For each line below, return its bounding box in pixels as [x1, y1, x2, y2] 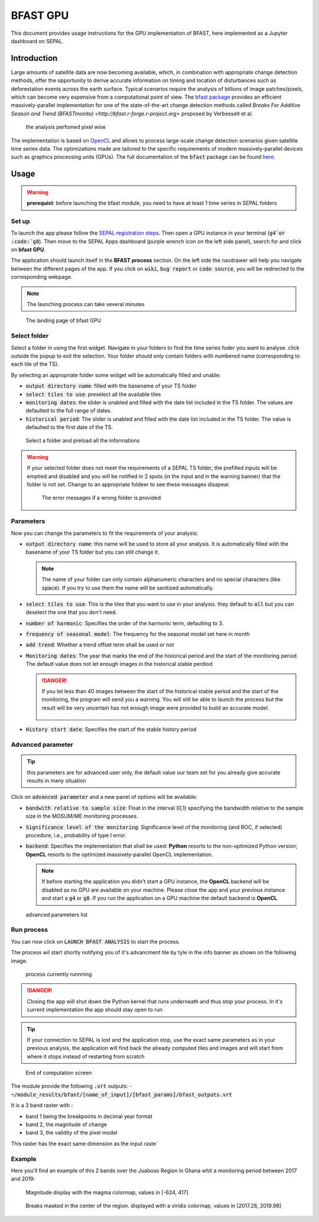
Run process [11, 925, 48, 934]
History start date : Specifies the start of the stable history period [25, 726, 197, 733]
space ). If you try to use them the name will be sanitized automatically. [41, 584, 214, 591]
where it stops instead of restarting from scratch [27, 1052, 145, 1060]
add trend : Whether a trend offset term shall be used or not [25, 641, 174, 648]
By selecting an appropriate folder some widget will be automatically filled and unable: [11, 371, 221, 378]
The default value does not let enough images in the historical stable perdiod [25, 661, 213, 668]
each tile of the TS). [11, 360, 59, 368]
